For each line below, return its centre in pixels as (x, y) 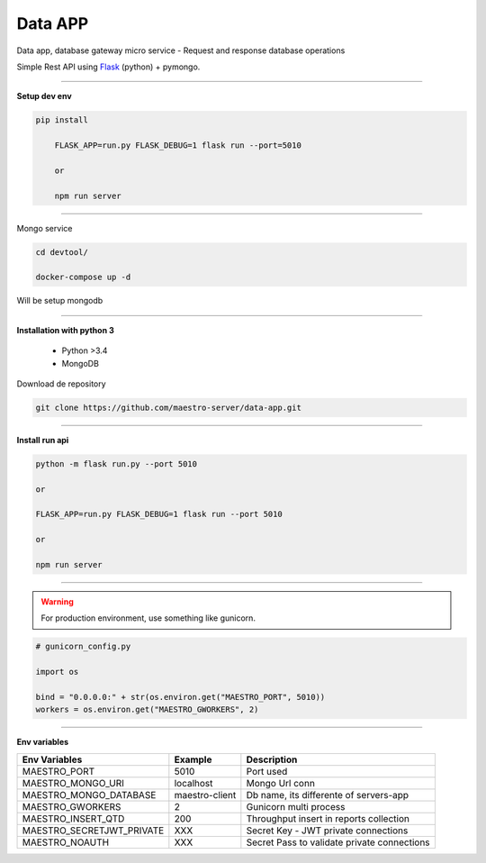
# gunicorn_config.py (83, 647)
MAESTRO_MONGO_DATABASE (89, 795)
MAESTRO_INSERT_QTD (73, 818)
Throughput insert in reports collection (328, 818)
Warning (57, 602)
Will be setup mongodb (60, 301)
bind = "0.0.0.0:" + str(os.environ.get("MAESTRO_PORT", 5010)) (180, 697)
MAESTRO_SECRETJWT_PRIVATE (93, 831)
